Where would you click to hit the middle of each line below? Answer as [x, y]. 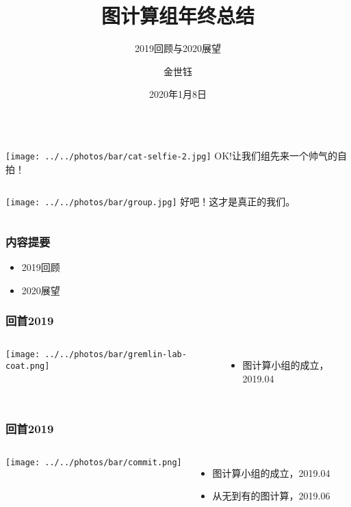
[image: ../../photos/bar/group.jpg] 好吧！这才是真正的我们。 [151, 201]
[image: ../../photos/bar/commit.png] [94, 462]
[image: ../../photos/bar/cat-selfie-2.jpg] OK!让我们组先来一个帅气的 [172, 155]
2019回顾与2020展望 [178, 48]
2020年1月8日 [178, 94]
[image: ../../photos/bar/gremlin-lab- [96, 355]
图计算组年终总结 [178, 15]
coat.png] [28, 366]
